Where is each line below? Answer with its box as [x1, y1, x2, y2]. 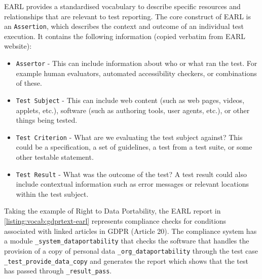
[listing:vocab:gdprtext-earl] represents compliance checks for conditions [4, 216, 227, 226]
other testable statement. [16, 151, 94, 162]
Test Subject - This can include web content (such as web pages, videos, [16, 94, 245, 105]
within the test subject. [16, 188, 89, 199]
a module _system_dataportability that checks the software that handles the [4, 235, 249, 246]
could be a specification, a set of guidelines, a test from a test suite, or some [16, 142, 252, 152]
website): [4, 41, 32, 51]
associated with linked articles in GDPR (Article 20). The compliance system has [4, 225, 257, 236]
